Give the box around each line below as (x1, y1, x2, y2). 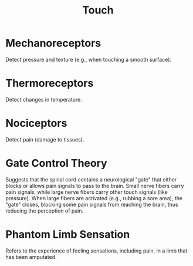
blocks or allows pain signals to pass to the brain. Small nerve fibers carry (5, 182, 184, 189)
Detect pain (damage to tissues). (5, 136, 84, 143)
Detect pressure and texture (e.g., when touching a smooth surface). (5, 56, 171, 63)
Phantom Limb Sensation (5, 227, 130, 241)
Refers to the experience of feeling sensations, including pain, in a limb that (5, 247, 188, 254)
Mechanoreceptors (5, 36, 101, 50)
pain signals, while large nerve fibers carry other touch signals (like (5, 188, 168, 196)
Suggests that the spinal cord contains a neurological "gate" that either (5, 176, 177, 183)
